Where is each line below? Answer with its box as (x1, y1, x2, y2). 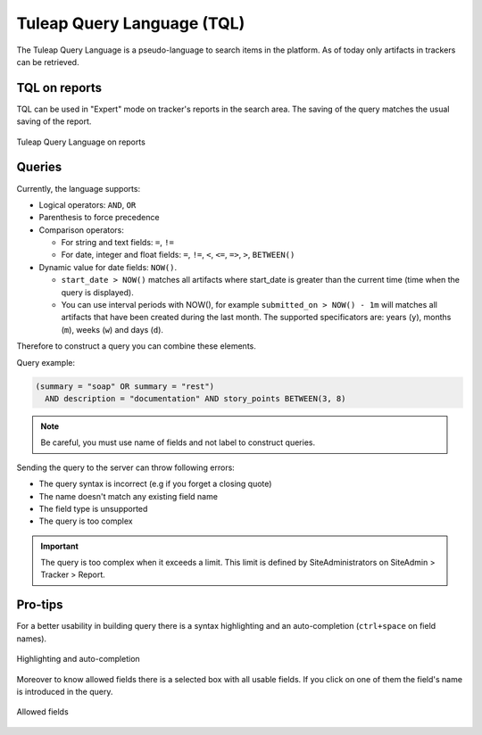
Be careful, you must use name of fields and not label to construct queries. (40, 437, 316, 448)
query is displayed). (61, 286, 134, 298)
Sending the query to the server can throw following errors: (16, 462, 236, 473)
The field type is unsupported (38, 503, 148, 514)
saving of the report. (16, 116, 92, 127)
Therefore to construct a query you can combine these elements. (16, 341, 256, 351)
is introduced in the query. (16, 686, 113, 697)
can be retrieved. (16, 56, 79, 67)
